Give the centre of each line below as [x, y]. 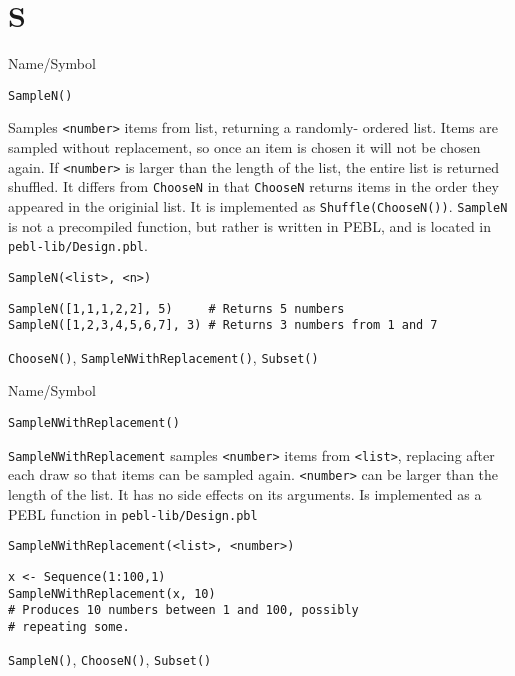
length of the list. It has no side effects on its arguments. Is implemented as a [245, 494]
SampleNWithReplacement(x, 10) [112, 593]
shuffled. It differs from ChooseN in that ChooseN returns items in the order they [253, 186]
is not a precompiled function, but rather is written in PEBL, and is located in [250, 225]
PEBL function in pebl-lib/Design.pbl [133, 513]
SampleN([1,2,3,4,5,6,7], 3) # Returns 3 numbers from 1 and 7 [223, 325]
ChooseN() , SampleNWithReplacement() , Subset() [163, 356]
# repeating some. [69, 626]
